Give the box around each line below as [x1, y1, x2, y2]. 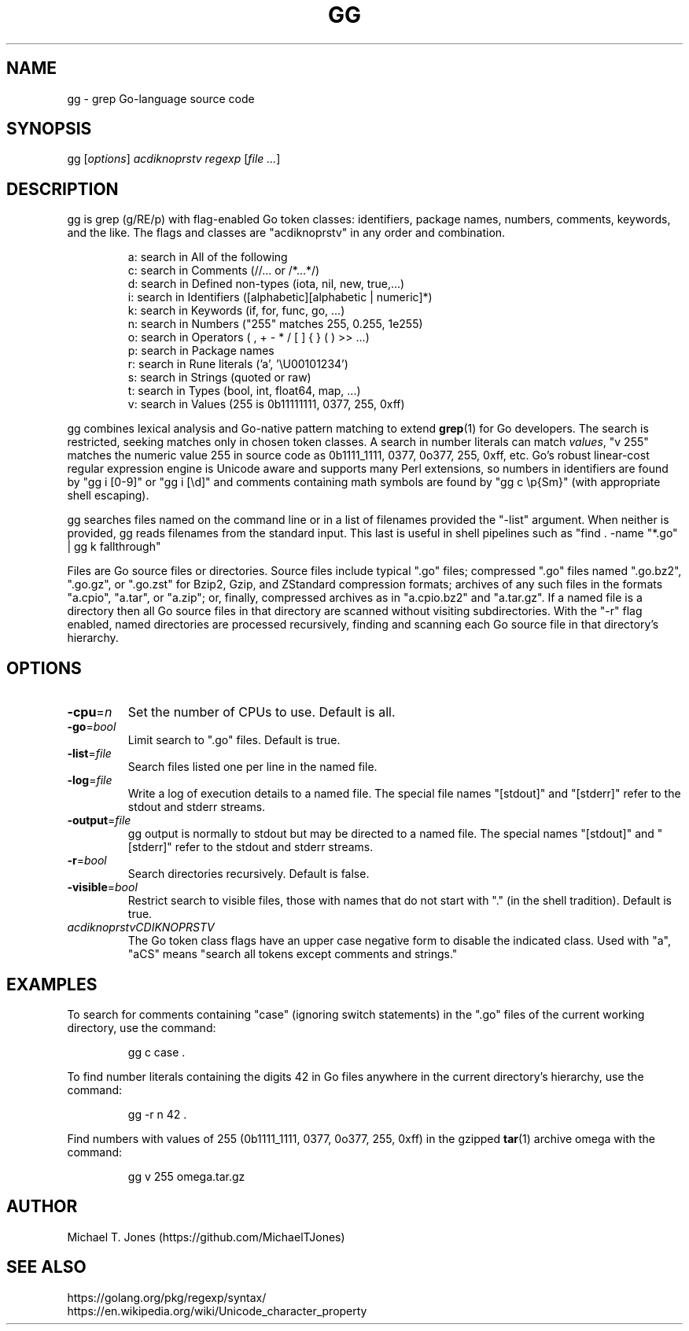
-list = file [67, 747, 112, 761]
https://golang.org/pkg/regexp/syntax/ [67, 1290, 267, 1304]
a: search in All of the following [127, 250, 288, 264]
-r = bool [67, 854, 107, 868]
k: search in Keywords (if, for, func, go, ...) [127, 304, 345, 318]
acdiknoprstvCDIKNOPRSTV [67, 920, 215, 935]
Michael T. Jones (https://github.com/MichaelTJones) [67, 1230, 345, 1244]
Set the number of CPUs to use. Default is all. [127, 704, 396, 721]
